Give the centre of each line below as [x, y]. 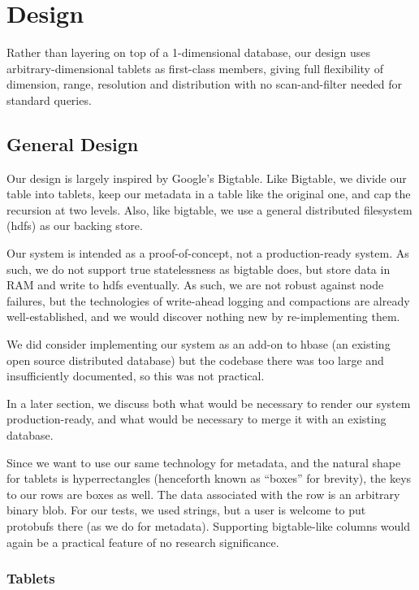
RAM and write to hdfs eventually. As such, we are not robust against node [195, 285]
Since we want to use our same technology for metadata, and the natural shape [204, 462]
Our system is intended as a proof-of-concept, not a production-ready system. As [208, 253]
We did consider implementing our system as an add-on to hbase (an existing [199, 344]
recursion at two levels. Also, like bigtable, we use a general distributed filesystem [209, 209]
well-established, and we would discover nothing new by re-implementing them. [203, 317]
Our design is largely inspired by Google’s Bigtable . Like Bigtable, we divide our [207, 178]
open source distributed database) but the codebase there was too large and [195, 360]
